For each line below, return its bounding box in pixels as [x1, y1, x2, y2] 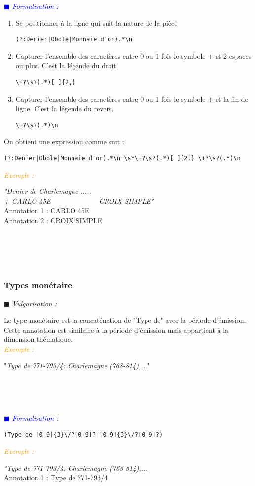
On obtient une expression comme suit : [4, 136, 124, 147]
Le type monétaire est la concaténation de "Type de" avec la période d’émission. [4, 315, 246, 325]
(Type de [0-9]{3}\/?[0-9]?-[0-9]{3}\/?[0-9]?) [4, 431, 163, 439]
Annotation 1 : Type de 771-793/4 [4, 472, 108, 483]
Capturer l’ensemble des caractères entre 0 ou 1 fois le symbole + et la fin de [15, 93, 248, 104]
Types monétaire [4, 279, 72, 291]
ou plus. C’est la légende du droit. [15, 60, 118, 71]
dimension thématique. [4, 334, 73, 344]
